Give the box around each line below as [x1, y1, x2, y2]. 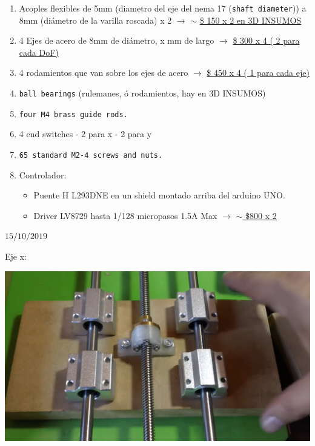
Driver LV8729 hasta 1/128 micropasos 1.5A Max [33, 209, 217, 221]
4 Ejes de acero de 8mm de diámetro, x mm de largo [19, 34, 214, 47]
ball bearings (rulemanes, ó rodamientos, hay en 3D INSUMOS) [19, 87, 266, 100]
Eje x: [5, 249, 27, 262]
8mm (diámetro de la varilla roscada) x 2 [19, 13, 172, 26]
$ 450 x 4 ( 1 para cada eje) [207, 66, 310, 79]
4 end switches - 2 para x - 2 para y [19, 127, 152, 140]
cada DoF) [19, 46, 59, 58]
